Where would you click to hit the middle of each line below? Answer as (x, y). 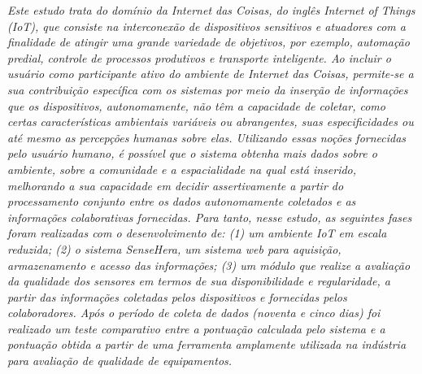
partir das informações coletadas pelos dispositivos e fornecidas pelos (177, 296)
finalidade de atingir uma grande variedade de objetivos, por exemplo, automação (209, 42)
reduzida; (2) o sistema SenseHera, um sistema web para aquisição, (174, 248)
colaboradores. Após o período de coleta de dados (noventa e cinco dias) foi (194, 313)
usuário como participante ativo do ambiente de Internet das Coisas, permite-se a (211, 74)
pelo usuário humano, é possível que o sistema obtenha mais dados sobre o (192, 153)
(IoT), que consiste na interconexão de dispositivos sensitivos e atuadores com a (207, 26)
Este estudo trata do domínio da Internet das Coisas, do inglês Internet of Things (211, 10)
